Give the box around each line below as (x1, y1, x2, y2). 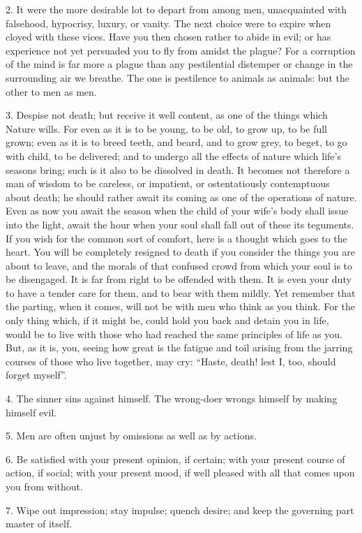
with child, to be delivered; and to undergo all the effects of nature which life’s (6, 148, 341, 163)
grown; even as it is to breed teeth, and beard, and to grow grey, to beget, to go (6, 135, 347, 149)
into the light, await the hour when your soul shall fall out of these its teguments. (6, 217, 354, 231)
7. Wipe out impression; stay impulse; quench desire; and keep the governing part (6, 502, 354, 517)
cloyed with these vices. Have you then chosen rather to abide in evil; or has (6, 29, 331, 44)
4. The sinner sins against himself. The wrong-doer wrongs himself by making (6, 391, 338, 406)
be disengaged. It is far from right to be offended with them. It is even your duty (6, 272, 352, 286)
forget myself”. (6, 367, 67, 382)
